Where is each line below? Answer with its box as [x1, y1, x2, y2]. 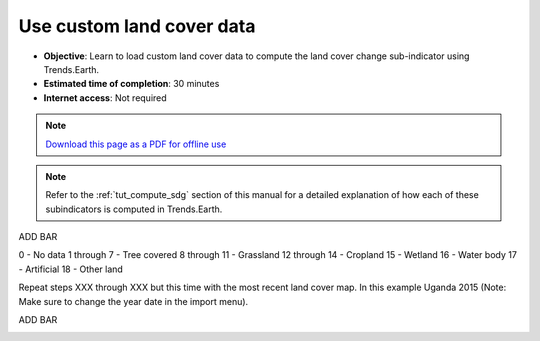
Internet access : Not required [43, 91, 167, 104]
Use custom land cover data [18, 15, 256, 37]
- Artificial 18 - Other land [18, 263, 124, 275]
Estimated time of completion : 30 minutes [43, 78, 220, 90]
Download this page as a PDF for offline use [45, 138, 227, 150]
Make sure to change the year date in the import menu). [18, 295, 249, 307]
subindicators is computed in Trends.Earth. [45, 203, 223, 215]
